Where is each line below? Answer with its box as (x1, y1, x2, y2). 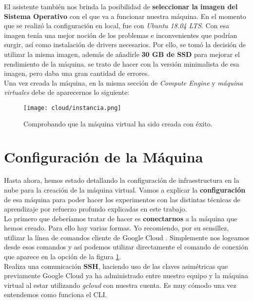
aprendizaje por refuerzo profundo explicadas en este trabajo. (4, 204, 187, 214)
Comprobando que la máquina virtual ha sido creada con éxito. (23, 118, 213, 128)
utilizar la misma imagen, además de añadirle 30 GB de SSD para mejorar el (4, 49, 240, 59)
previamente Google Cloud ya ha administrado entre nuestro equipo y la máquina (4, 270, 248, 281)
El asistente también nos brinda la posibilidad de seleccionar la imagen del (4, 1, 238, 11)
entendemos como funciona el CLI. (4, 289, 107, 300)
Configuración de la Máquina (4, 147, 203, 167)
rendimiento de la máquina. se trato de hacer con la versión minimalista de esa (4, 58, 239, 69)
